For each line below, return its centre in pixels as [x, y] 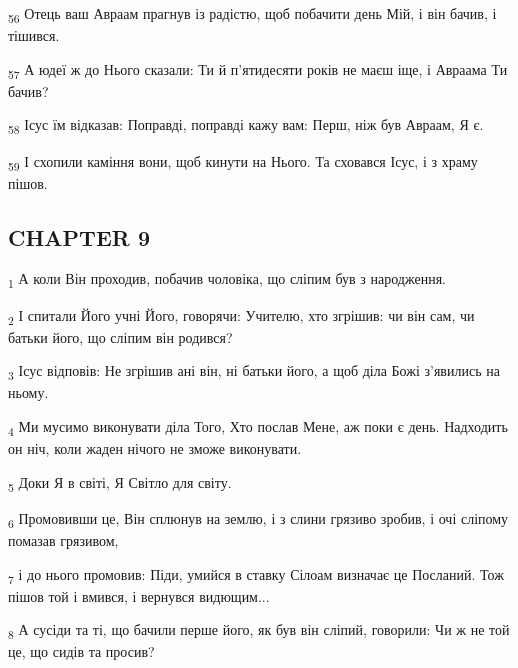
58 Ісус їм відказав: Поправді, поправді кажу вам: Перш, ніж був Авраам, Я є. [246, 126]
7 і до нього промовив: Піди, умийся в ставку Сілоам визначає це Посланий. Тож [256, 575]
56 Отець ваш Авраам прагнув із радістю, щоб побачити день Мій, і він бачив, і [252, 14]
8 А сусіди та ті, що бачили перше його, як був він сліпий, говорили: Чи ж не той [259, 631]
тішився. [34, 35]
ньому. [28, 392]
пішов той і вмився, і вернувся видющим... [139, 595]
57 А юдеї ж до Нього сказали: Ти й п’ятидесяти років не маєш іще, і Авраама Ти [258, 70]
